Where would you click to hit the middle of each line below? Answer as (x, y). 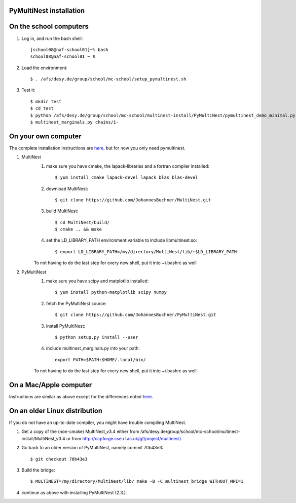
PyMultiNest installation (47, 11)
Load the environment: (44, 68)
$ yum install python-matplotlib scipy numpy (111, 292)
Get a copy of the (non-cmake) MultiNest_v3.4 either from (80, 431)
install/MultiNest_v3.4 (43, 438)
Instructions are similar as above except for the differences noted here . (81, 397)
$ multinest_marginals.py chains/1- (74, 122)
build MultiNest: (62, 211)
